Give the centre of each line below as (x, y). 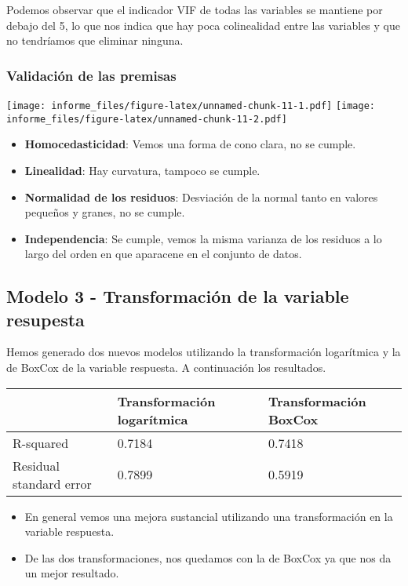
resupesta (46, 319)
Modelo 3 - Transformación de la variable (178, 296)
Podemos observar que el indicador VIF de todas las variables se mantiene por (195, 9)
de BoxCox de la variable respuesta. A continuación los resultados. (166, 368)
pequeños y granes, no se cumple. (105, 212)
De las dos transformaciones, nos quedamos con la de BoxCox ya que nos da (208, 557)
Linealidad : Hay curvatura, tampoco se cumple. (142, 170)
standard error (52, 483)
